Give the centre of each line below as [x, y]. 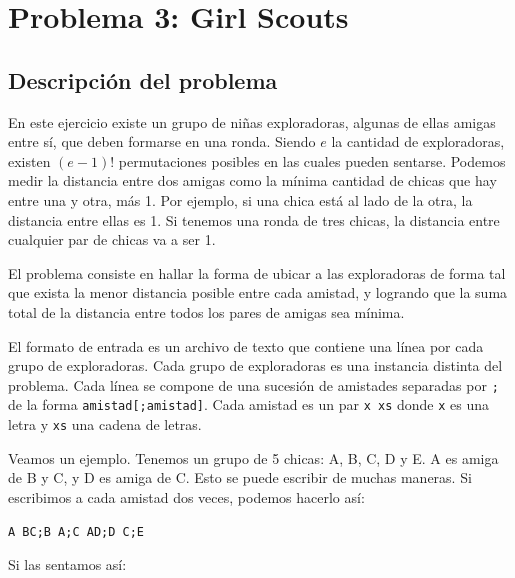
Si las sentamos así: [67, 564]
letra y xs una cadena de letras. [105, 424]
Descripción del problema [143, 79]
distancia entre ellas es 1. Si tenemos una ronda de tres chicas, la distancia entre [254, 219]
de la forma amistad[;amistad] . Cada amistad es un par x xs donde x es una [248, 404]
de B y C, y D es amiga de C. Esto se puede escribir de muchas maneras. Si [240, 477]
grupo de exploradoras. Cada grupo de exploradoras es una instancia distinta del [255, 365]
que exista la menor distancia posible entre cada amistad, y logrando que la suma [258, 292]
